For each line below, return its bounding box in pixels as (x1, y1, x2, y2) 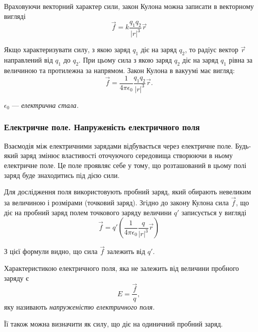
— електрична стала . (12, 99, 79, 110)
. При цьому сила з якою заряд (78, 55, 172, 65)
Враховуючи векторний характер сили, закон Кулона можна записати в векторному (4, 1, 254, 11)
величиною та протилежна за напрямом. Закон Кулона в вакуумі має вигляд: (4, 65, 235, 75)
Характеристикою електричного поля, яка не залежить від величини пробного (4, 262, 239, 273)
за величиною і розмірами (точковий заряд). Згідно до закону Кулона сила (4, 197, 229, 207)
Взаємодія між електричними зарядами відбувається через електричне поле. (4, 140, 233, 151)
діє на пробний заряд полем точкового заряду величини (4, 207, 172, 217)
